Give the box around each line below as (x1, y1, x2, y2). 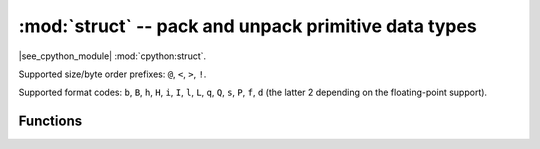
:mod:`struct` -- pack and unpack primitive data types (18, 15, 477, 37)
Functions (18, 113, 83, 130)
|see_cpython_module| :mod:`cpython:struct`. (18, 50, 207, 62)
